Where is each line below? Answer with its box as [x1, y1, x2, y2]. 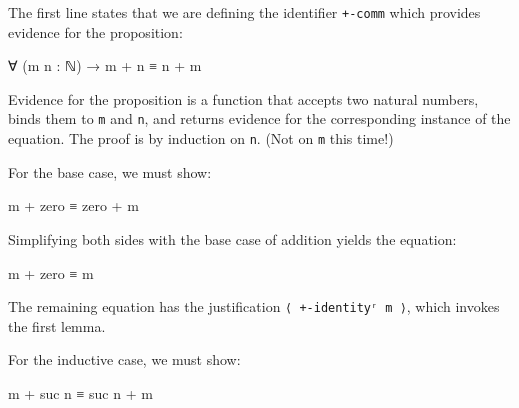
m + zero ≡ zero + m [8, 195, 139, 216]
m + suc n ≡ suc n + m [8, 382, 153, 403]
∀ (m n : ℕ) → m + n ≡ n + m [8, 55, 202, 76]
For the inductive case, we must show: [8, 349, 241, 370]
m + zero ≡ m [8, 262, 94, 283]
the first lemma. [8, 315, 106, 336]
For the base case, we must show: [8, 161, 212, 182]
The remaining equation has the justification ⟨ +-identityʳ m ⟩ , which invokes [8, 296, 500, 317]
